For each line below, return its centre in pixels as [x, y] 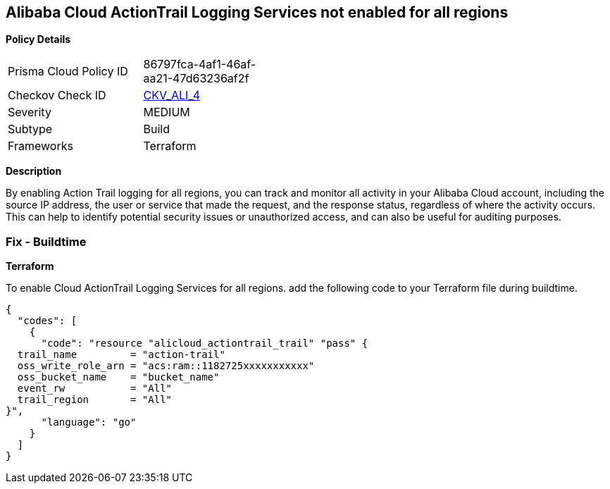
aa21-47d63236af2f [196, 79]
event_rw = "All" [95, 389]
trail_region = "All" [95, 400]
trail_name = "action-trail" [121, 355]
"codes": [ [47, 321]
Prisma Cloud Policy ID [68, 72]
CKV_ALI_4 [172, 95]
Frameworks [41, 146]
